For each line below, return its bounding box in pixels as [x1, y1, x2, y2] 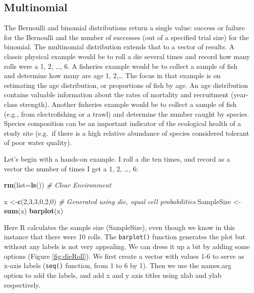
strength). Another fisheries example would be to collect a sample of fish [20, 99, 237, 109]
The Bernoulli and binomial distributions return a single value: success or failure [4, 22, 245, 33]
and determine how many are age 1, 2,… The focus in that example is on [4, 70, 221, 81]
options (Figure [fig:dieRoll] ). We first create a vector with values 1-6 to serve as [4, 251, 244, 261]
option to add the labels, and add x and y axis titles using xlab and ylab [4, 270, 222, 280]
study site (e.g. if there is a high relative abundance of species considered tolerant [4, 127, 249, 138]
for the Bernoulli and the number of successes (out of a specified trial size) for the [4, 32, 249, 42]
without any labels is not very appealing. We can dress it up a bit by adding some [4, 241, 250, 251]
